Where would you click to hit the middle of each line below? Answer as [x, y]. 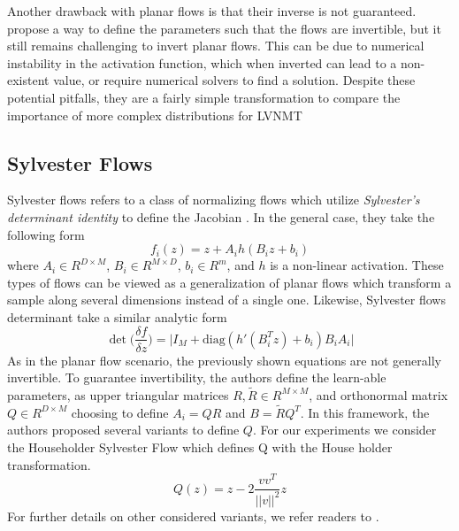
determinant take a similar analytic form [117, 316]
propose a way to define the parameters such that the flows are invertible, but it [224, 28]
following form [46, 234]
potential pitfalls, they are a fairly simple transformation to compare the [204, 97]
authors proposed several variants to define [123, 430]
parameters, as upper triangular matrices [118, 394]
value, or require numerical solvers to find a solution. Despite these [234, 80]
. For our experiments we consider [344, 430]
